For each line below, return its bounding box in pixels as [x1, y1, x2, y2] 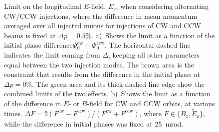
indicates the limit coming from [4, 49, 100, 60]
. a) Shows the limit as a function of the [91, 30, 215, 40]
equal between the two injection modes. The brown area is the [4, 59, 194, 69]
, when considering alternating [116, 1, 209, 11]
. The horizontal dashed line [105, 40, 191, 50]
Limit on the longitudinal [4, 1, 82, 11]
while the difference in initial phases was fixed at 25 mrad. [4, 119, 184, 129]
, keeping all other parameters [108, 49, 200, 60]
